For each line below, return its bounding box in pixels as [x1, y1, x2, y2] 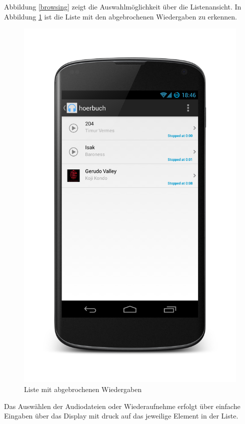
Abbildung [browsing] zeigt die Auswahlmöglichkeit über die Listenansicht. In [4, 1, 241, 11]
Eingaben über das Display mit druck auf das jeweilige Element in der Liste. [4, 411, 238, 421]
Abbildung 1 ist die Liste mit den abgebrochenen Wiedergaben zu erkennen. [4, 11, 237, 21]
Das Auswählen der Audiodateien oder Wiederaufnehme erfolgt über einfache [4, 401, 240, 411]
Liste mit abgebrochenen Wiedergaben [24, 384, 142, 395]
